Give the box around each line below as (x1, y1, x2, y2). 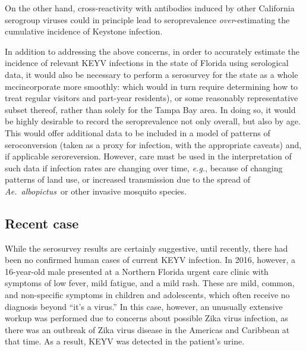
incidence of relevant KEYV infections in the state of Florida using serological (5, 57, 289, 69)
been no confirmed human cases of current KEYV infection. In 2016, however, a (5, 253, 295, 266)
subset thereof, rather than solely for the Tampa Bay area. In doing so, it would (5, 103, 296, 115)
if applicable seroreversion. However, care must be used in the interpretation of (5, 150, 292, 162)
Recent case (5, 214, 79, 232)
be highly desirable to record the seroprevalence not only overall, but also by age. (5, 115, 301, 127)
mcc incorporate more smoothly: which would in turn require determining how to (5, 80, 298, 92)
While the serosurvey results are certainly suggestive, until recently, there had (5, 242, 288, 254)
